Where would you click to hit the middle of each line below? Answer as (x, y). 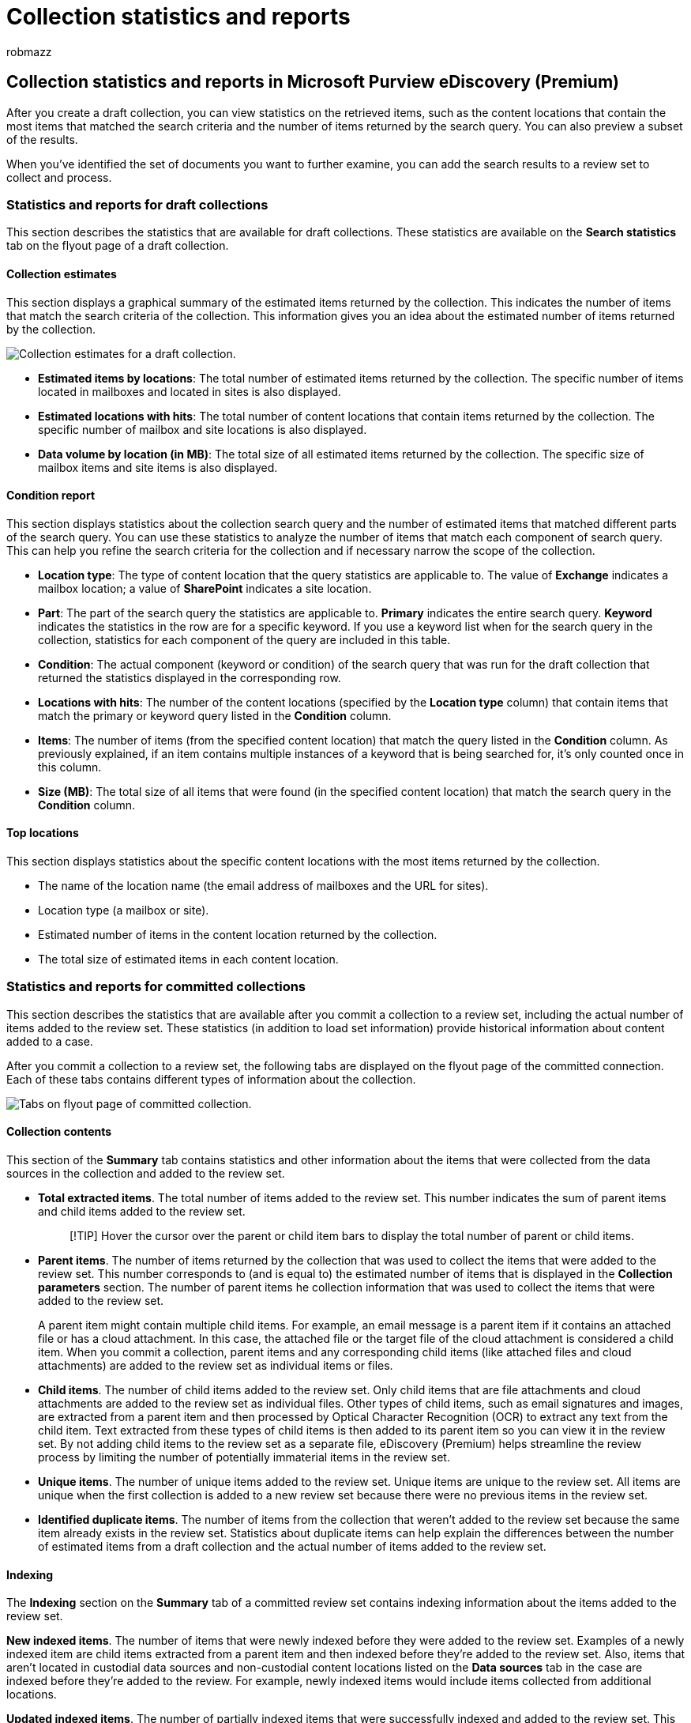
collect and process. (59, 177)
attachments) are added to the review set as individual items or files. (216, 1365)
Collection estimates (62, 273)
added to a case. (50, 1041)
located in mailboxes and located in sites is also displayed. (190, 391)
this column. (70, 767)
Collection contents (59, 1132)
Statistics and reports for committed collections (156, 987)
